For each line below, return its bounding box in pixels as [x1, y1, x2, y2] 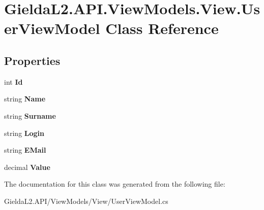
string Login [4, 127, 44, 138]
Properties [4, 52, 61, 68]
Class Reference [105, 18, 219, 39]
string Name [4, 93, 46, 104]
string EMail [4, 145, 46, 155]
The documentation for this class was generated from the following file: [4, 179, 225, 189]
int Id [4, 76, 23, 87]
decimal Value [4, 161, 50, 172]
